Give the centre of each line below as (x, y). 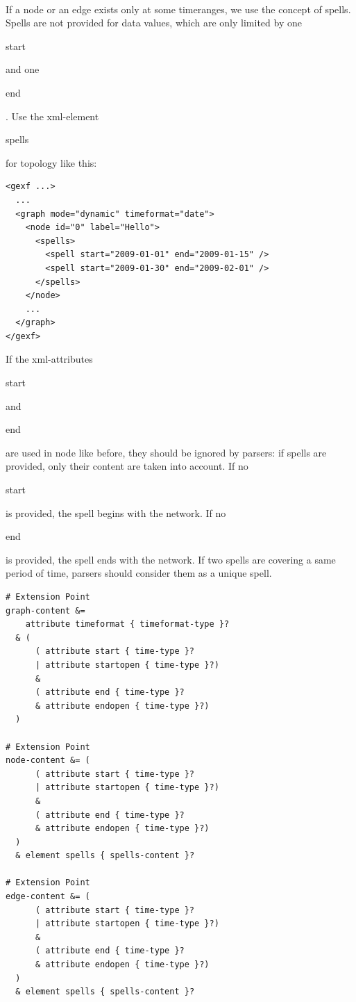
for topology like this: (51, 162)
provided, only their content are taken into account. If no (127, 466)
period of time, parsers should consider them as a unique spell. (139, 573)
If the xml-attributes (49, 359)
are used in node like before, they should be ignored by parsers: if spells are (166, 452)
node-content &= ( (48, 761)
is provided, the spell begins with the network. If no (116, 512)
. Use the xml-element (52, 116)
